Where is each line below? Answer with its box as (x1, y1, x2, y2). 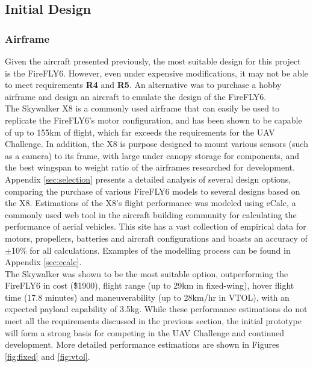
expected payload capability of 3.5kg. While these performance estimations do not (5, 303, 308, 315)
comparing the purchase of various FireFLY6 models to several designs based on (5, 184, 300, 197)
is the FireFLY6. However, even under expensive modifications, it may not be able (5, 66, 308, 79)
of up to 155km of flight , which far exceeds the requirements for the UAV (5, 125, 275, 138)
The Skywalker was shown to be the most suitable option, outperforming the (5, 267, 288, 280)
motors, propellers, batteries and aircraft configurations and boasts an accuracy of (5, 231, 308, 244)
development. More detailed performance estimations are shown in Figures (5, 338, 279, 351)
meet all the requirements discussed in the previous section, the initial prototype (5, 315, 302, 327)
